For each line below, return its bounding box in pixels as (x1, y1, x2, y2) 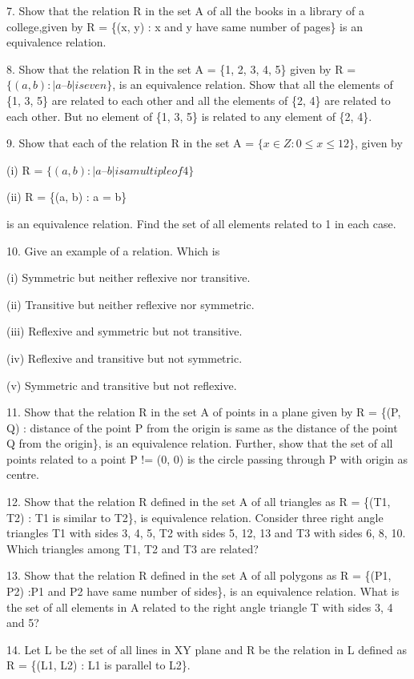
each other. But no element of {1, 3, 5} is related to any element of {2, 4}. (6, 107, 372, 124)
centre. (6, 466, 39, 483)
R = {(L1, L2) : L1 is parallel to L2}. (6, 657, 191, 673)
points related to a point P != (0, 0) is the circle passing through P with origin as (6, 450, 408, 467)
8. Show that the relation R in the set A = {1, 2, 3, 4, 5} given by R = (6, 60, 356, 77)
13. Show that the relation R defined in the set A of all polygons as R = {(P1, (6, 567, 392, 584)
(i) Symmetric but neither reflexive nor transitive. (6, 269, 251, 286)
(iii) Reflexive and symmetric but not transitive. (6, 323, 243, 339)
